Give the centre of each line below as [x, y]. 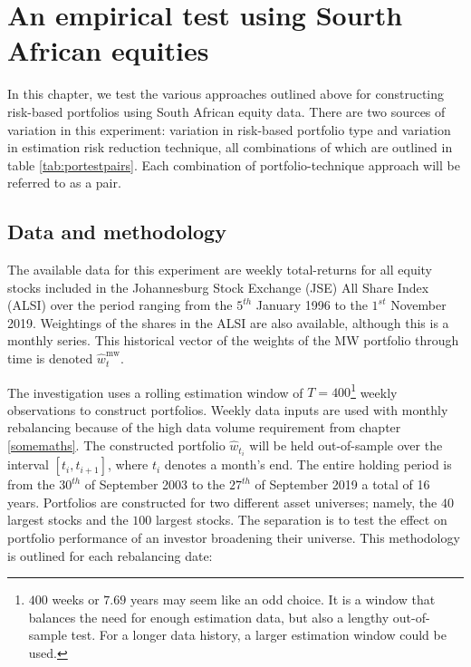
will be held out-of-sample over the [346, 445]
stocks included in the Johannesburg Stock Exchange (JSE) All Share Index [218, 287]
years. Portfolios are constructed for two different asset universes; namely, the [222, 502]
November [418, 305]
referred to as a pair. [64, 183]
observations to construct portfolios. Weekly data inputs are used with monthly [228, 409]
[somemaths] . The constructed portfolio [116, 445]
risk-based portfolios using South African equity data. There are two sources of [226, 111]
